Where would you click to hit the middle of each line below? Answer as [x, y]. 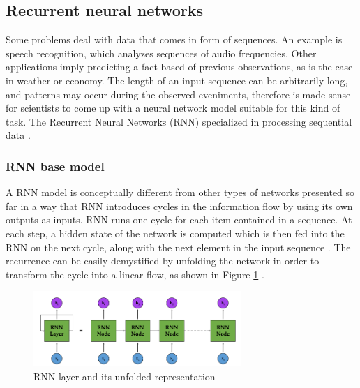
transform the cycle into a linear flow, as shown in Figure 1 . [135, 274]
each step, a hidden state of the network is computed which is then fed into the [175, 233]
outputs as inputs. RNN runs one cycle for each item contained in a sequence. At [179, 219]
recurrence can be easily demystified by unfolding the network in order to [163, 261]
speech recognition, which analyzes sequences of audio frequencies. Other [161, 53]
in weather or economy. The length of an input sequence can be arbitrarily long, [177, 80]
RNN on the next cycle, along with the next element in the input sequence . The [178, 247]
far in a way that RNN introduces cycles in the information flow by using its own [179, 206]
